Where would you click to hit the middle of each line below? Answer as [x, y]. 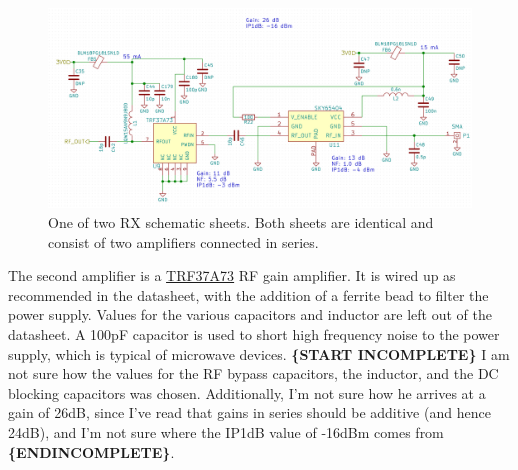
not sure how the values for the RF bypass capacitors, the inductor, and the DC [253, 373]
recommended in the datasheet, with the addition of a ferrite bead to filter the [248, 294]
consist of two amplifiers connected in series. [183, 241]
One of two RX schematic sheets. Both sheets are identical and [241, 222]
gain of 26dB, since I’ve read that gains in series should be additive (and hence [249, 412]
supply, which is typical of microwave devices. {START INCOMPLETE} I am [259, 353]
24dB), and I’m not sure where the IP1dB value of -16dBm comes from [226, 431]
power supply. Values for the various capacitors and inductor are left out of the [250, 314]
